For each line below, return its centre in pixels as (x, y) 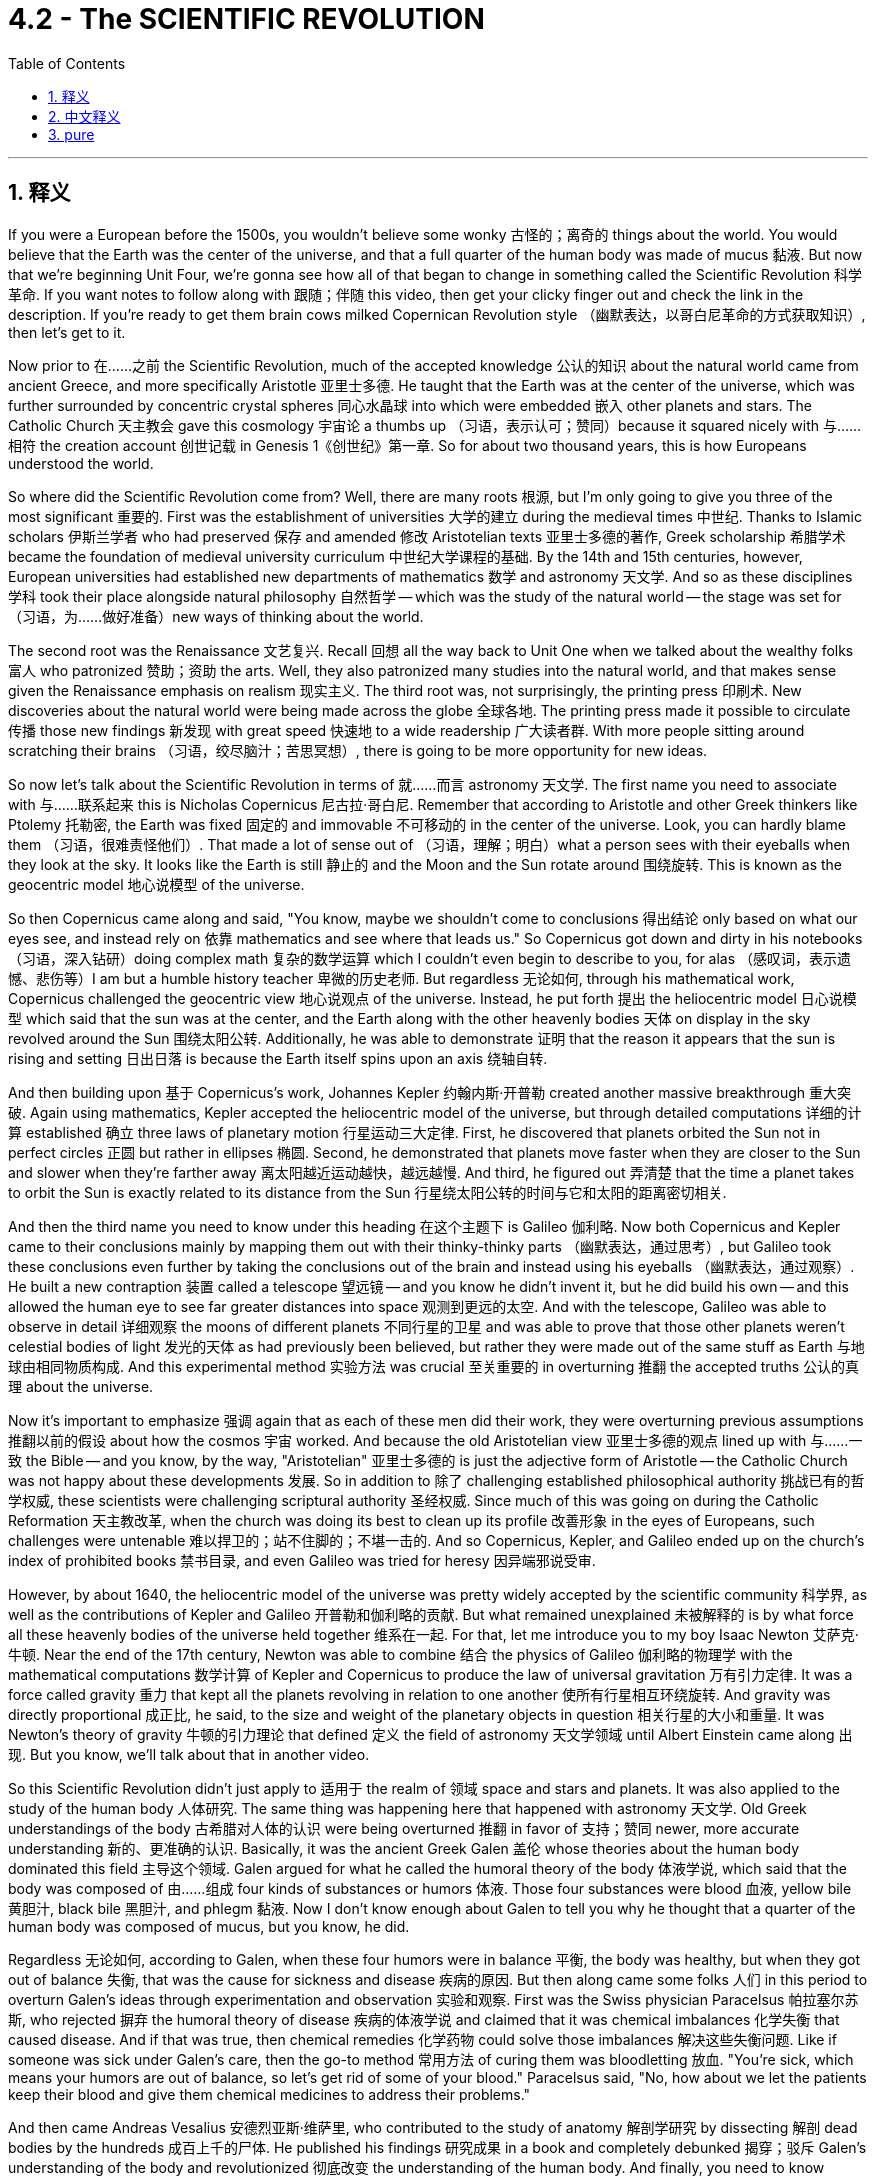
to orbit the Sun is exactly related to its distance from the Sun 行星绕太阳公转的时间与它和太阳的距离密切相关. (367, 1192)
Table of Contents (67, 63)
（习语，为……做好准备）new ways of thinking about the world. (216, 616)
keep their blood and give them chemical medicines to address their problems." (269, 2094)
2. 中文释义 (84, 116)
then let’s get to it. (67, 332)
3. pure (71, 134)
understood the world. (81, 463)
